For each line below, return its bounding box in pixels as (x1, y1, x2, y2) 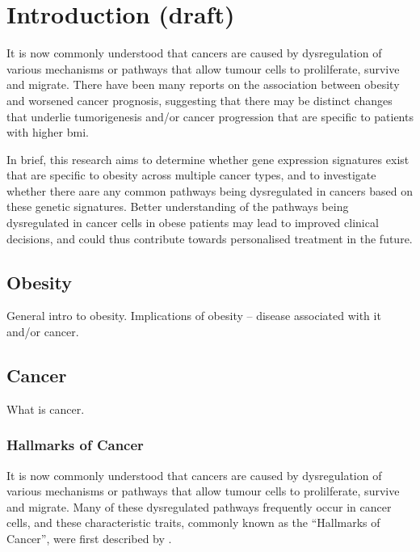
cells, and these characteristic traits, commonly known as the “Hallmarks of (6, 514, 380, 531)
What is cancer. (6, 400, 85, 417)
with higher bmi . (6, 124, 89, 141)
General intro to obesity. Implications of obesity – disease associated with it (6, 307, 381, 324)
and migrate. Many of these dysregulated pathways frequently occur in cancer (6, 498, 392, 515)
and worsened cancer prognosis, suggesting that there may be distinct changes (6, 91, 393, 108)
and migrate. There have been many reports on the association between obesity (6, 76, 400, 93)
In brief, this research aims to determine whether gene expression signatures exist (6, 150, 409, 167)
